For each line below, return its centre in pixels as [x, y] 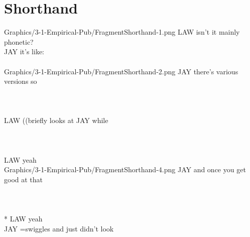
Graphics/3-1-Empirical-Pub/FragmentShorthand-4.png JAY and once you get [125, 169]
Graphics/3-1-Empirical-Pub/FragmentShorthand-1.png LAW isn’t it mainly [122, 32]
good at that [24, 180]
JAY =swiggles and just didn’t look [59, 228]
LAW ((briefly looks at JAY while [56, 120]
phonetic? [19, 41]
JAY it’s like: [24, 51]
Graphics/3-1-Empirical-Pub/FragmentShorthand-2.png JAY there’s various [121, 71]
